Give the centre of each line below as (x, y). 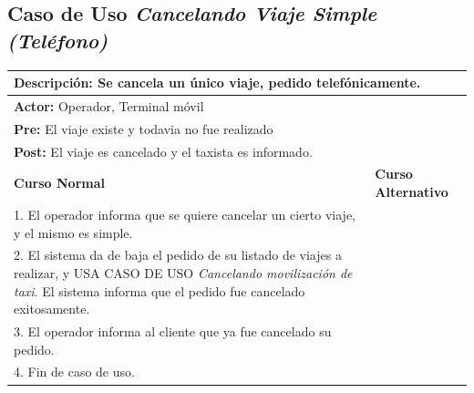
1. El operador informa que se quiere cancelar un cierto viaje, (185, 214)
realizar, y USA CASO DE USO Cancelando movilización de (183, 272)
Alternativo (412, 192)
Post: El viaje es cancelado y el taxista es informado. (163, 151)
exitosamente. (52, 309)
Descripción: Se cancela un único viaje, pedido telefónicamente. (217, 83)
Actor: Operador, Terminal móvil (109, 105)
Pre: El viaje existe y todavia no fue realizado (144, 128)
